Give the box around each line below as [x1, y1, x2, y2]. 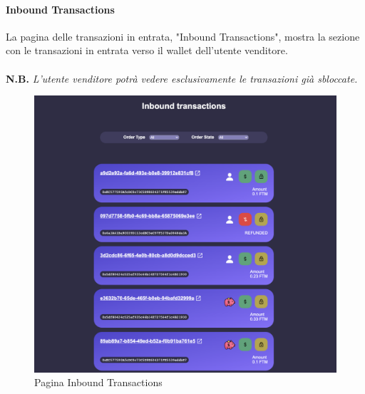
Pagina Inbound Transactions [34, 375, 163, 390]
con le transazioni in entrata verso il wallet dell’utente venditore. [6, 43, 288, 58]
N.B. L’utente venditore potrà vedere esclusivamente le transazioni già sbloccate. [6, 71, 358, 85]
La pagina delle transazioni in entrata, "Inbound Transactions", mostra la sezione [6, 28, 360, 43]
